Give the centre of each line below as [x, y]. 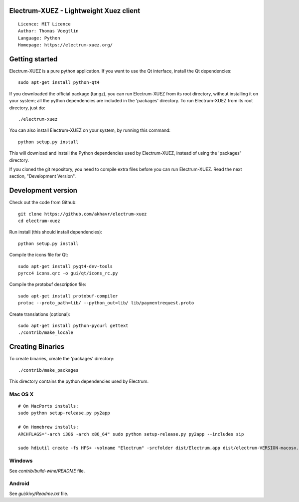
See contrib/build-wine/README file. [47, 471]
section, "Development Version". [43, 176]
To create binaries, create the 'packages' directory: [62, 359]
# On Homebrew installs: [48, 427]
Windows [21, 461]
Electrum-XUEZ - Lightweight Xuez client [75, 11]
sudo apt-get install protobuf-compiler [68, 296]
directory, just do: [27, 108]
